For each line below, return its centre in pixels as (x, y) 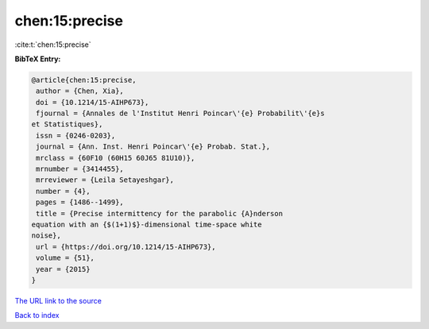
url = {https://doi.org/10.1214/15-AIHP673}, (126, 247)
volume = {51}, (66, 258)
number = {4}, (63, 191)
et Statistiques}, (67, 124)
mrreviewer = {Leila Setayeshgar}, (105, 180)
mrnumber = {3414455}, (80, 169)
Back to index (37, 315)
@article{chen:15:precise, (84, 80)
